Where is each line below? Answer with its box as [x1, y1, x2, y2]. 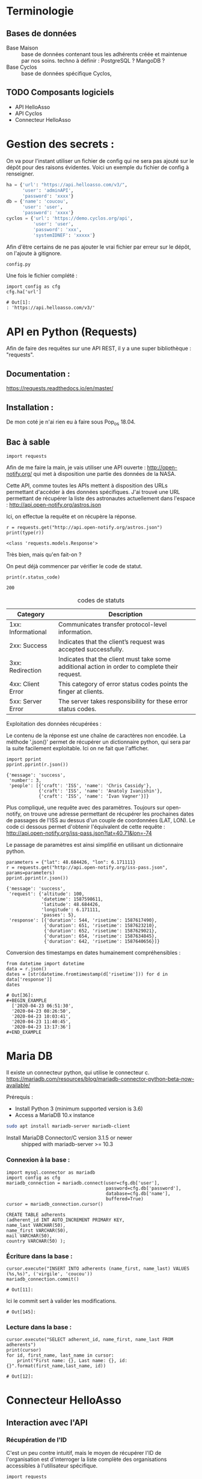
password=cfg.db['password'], [105, 1185, 182, 1191]
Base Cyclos [6, 63, 37, 71]
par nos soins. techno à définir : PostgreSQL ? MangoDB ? [21, 57, 165, 64]
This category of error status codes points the [58, 680, 188, 688]
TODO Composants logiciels [6, 87, 114, 98]
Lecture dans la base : [6, 1323, 72, 1331]
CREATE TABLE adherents [6, 1211, 66, 1218]
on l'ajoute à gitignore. [6, 249, 62, 257]
